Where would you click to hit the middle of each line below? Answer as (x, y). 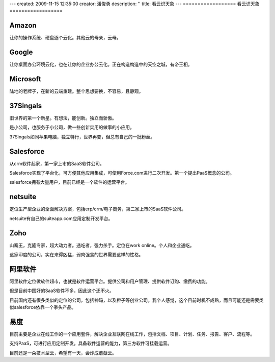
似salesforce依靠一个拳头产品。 (43, 307)
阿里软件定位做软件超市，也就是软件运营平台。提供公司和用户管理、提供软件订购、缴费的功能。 (110, 281)
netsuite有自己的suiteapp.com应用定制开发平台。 (61, 218)
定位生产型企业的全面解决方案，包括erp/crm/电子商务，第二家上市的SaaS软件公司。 (98, 209)
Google (21, 52)
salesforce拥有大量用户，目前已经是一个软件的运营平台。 (70, 182)
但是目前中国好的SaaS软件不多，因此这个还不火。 (62, 291)
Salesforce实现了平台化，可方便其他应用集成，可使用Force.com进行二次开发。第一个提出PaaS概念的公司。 (122, 173)
